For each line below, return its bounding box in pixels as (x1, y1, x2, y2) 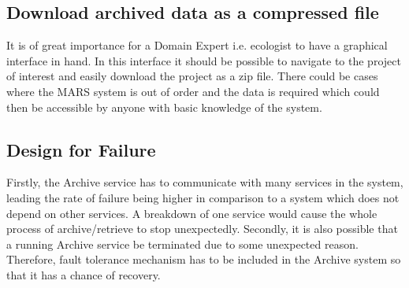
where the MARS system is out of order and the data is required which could (6, 83, 380, 99)
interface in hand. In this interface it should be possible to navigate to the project (6, 52, 401, 68)
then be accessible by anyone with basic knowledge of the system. (6, 98, 322, 115)
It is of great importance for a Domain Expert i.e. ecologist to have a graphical (6, 37, 388, 54)
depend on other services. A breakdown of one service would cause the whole (6, 205, 377, 221)
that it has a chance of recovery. (6, 266, 161, 282)
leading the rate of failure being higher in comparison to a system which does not (6, 189, 400, 205)
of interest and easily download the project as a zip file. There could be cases (6, 68, 378, 84)
